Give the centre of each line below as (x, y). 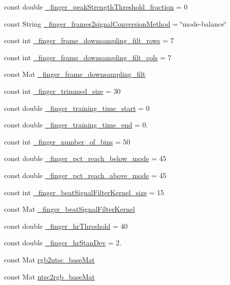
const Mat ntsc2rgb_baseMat (49, 276)
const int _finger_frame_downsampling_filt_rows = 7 (89, 40)
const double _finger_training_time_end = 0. (76, 125)
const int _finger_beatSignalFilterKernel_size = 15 (84, 192)
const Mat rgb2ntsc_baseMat (49, 259)
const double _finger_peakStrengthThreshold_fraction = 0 (96, 7)
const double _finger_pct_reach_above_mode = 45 (85, 175)
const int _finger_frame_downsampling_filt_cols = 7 (88, 57)
